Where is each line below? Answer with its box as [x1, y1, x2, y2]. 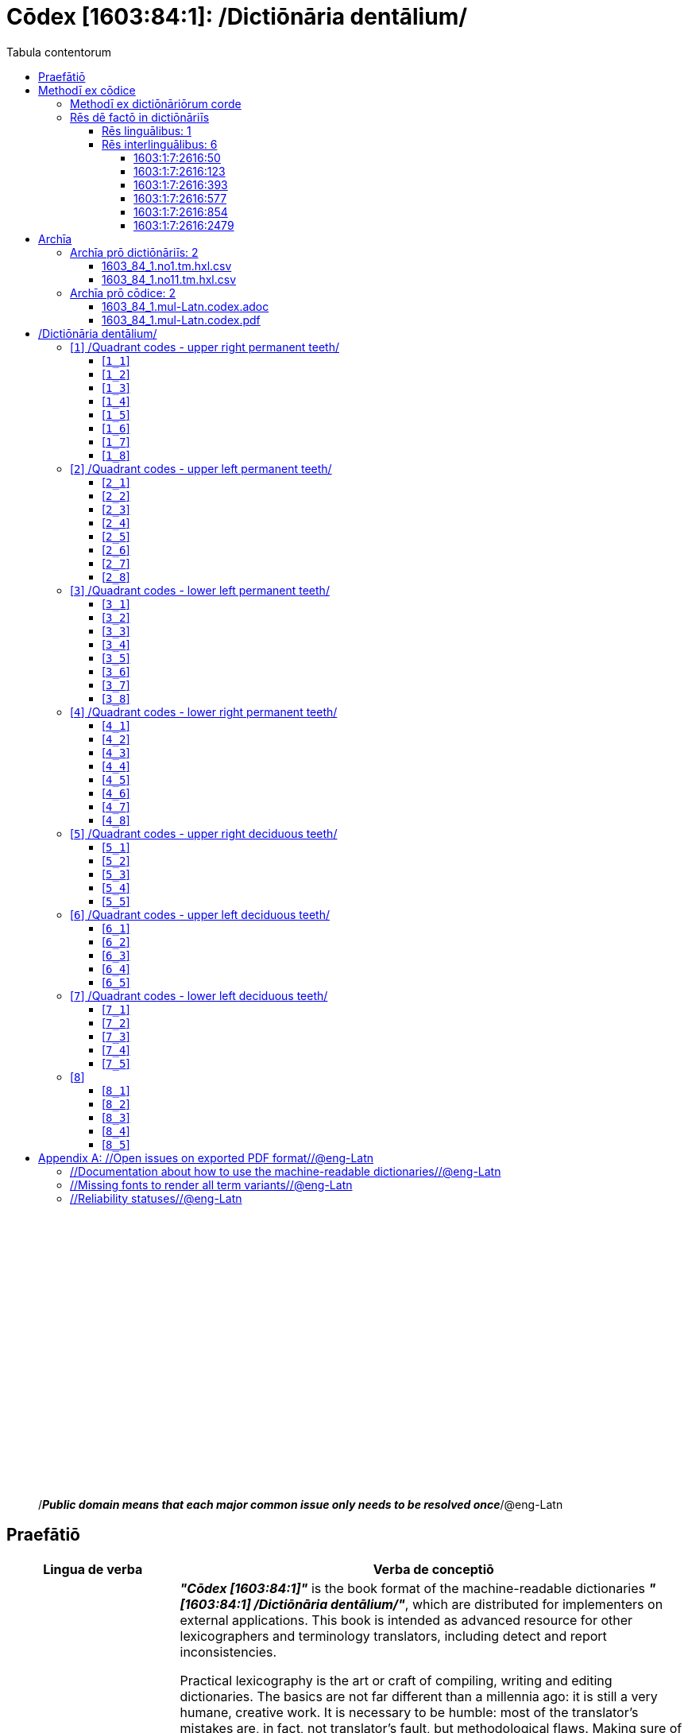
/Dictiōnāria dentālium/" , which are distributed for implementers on [253, 1595, 663, 1612]
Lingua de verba [43, 1560, 143, 1577]
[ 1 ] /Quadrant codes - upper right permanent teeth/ [70, 339, 340, 354]
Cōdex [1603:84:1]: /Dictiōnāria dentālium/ [6, 3, 468, 30]
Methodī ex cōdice [38, 83, 136, 97]
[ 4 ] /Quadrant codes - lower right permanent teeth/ [70, 704, 338, 719]
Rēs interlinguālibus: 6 [102, 137, 218, 151]
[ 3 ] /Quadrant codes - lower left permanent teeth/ [70, 583, 330, 597]
